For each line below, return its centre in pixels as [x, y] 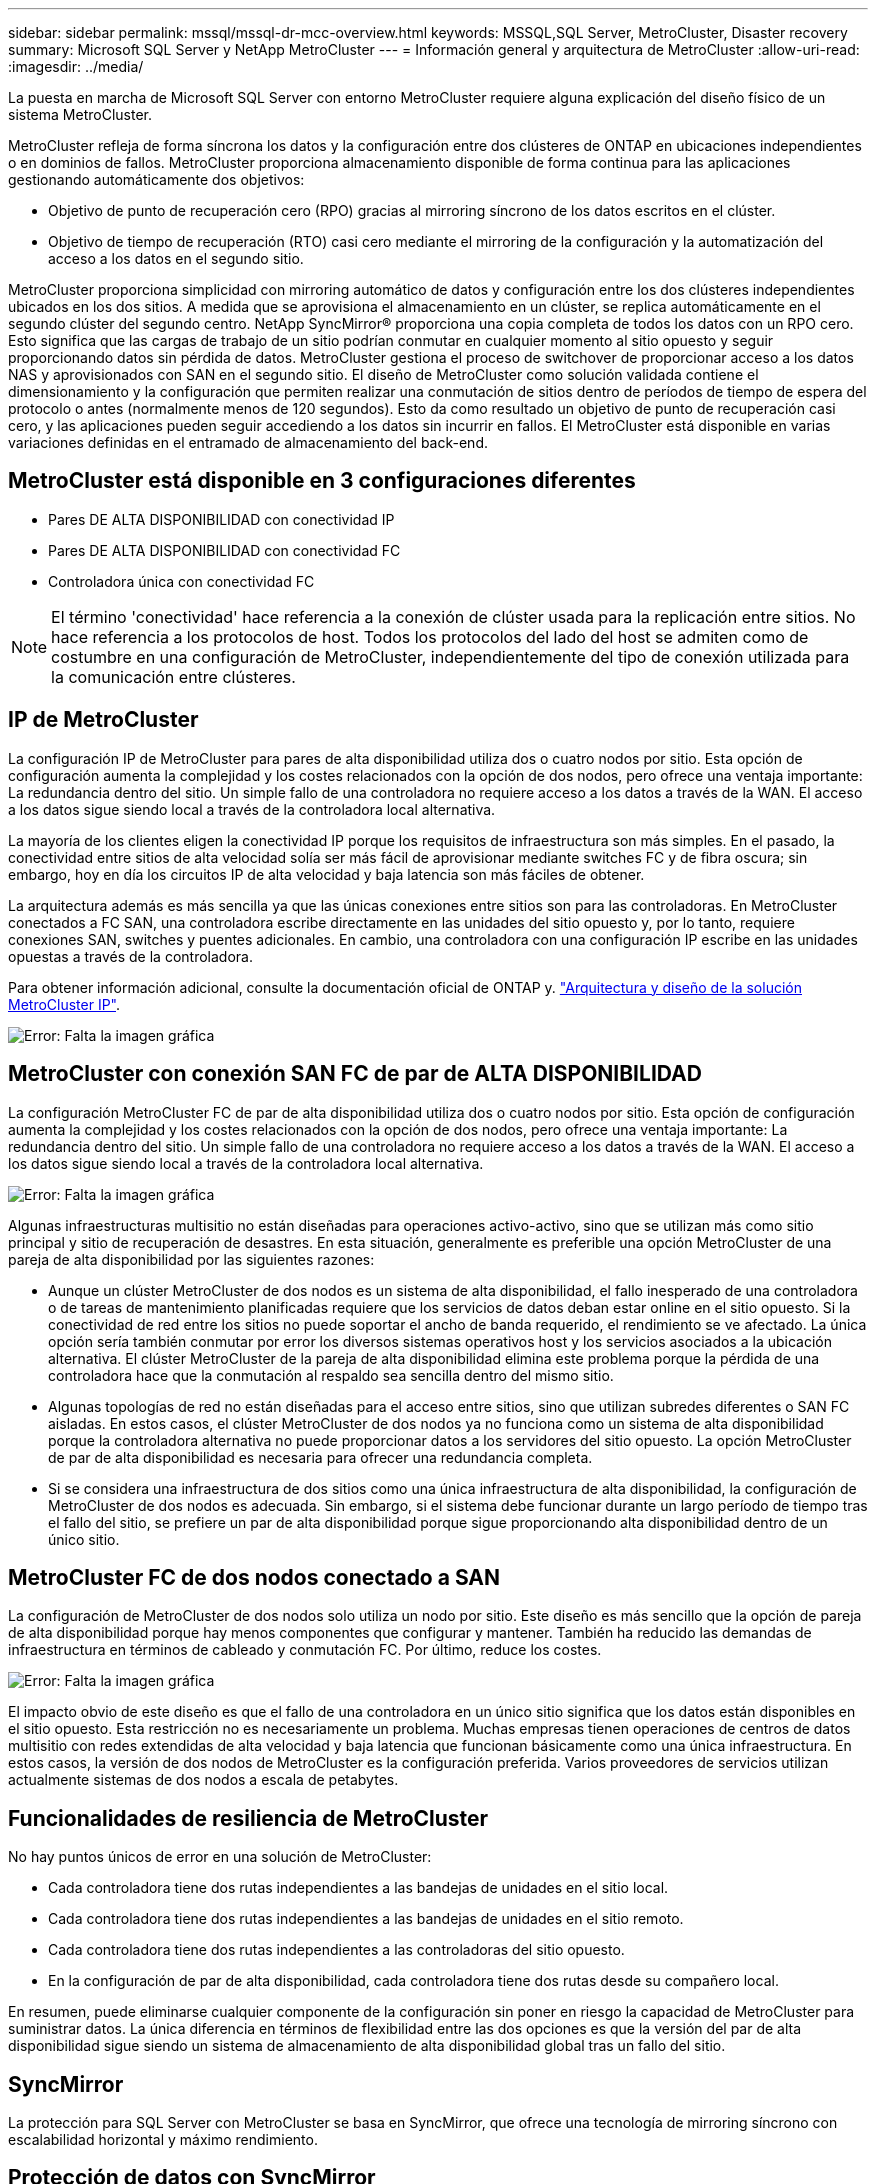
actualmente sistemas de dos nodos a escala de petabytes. [203, 1780]
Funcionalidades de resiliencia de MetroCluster [248, 1818]
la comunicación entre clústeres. [173, 676]
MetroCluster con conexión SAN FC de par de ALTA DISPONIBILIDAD [355, 1074]
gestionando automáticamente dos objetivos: [156, 179]
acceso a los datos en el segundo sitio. [176, 258]
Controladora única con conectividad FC [181, 581]
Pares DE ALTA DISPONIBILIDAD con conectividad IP [221, 519]
